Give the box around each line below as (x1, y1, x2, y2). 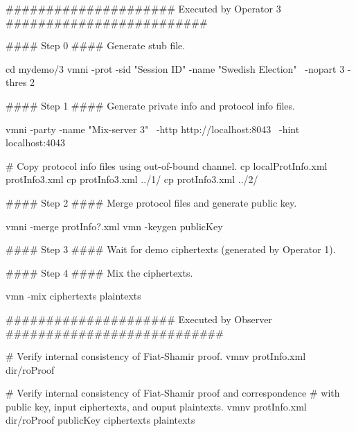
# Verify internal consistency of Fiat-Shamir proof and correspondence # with (6, 386, 340, 400)
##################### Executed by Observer (6, 311, 272, 326)
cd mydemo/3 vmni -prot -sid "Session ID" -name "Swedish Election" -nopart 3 (6, 61, 345, 76)
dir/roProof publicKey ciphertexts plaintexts (6, 413, 195, 427)
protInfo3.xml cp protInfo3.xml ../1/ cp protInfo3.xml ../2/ (6, 172, 258, 187)
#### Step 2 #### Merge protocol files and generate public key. (6, 195, 297, 209)
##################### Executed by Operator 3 (6, 1, 281, 15)
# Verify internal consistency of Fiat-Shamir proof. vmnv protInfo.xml (6, 349, 306, 363)
